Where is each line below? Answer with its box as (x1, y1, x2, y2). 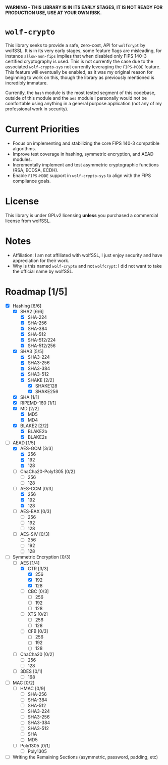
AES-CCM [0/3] (20, 485, 53, 491)
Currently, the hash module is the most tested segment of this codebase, (5, 90, 156, 96)
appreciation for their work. (12, 258, 70, 264)
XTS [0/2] (27, 611, 48, 617)
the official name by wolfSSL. (12, 268, 74, 274)
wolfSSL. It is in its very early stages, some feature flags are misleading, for (5, 48, 162, 54)
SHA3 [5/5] (20, 349, 44, 355)
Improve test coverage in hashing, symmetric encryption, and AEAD (12, 151, 154, 157)
